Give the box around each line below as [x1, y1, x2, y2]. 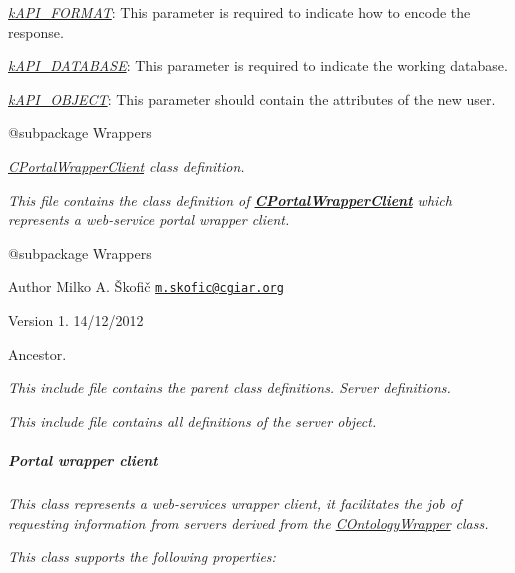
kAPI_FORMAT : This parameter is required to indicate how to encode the [8, 2, 471, 22]
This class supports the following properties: [8, 546, 276, 567]
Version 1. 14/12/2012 [8, 310, 144, 330]
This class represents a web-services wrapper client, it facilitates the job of [8, 492, 462, 513]
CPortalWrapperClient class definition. [8, 155, 245, 176]
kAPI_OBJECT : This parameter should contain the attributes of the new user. [8, 88, 496, 109]
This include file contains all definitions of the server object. [8, 410, 377, 431]
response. [8, 21, 64, 42]
